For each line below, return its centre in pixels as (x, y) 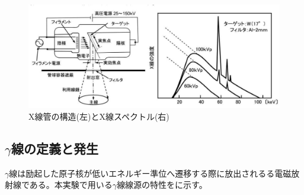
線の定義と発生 (55, 148)
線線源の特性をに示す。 (162, 185)
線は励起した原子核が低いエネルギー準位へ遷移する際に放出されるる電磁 (150, 173)
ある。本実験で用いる (71, 185)
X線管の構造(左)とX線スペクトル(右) (99, 116)
